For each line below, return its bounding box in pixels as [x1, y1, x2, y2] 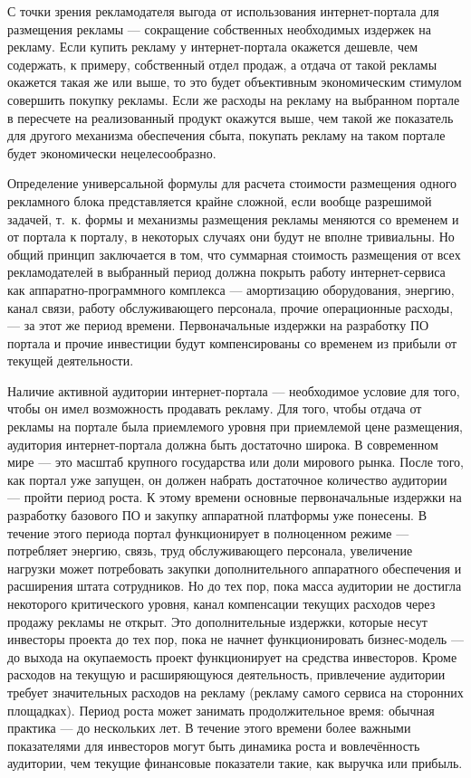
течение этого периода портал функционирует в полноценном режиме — [7, 523, 409, 542]
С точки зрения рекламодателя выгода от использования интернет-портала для [7, 2, 439, 20]
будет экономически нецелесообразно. [7, 143, 216, 162]
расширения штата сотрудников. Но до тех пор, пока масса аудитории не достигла [7, 576, 462, 595]
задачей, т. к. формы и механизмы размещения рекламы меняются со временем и [7, 209, 459, 228]
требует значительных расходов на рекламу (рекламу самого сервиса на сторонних [7, 682, 464, 701]
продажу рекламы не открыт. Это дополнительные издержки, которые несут [7, 612, 428, 631]
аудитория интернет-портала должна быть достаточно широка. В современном [7, 434, 438, 453]
